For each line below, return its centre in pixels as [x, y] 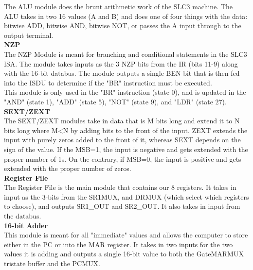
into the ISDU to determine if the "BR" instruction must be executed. [108, 82]
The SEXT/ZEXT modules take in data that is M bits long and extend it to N [122, 121]
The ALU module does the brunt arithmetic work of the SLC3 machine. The [118, 6]
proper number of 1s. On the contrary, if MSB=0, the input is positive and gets [123, 159]
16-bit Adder [26, 225]
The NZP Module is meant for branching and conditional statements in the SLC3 [126, 54]
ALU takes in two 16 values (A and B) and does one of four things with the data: [126, 16]
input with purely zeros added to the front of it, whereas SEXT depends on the [122, 140]
